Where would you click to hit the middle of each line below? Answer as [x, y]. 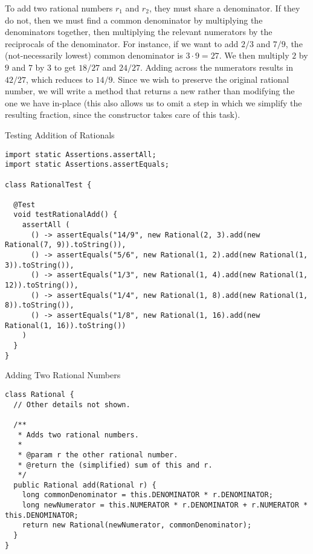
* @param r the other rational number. [98, 455]
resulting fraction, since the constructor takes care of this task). [123, 114]
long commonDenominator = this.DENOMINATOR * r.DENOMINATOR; [147, 495]
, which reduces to [60, 79]
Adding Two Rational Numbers [63, 375]
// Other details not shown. [72, 404]
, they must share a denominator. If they [224, 8]
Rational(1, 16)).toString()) [66, 325]
